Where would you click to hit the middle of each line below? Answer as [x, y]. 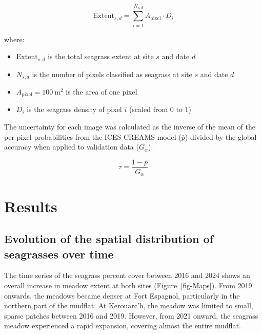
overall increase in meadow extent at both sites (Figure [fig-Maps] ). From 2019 [128, 285]
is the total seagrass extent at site [101, 56]
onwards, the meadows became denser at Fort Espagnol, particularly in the [122, 295]
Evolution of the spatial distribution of [109, 239]
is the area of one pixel [102, 92]
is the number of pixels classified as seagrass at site [112, 74]
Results [31, 206]
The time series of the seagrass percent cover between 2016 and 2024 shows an [127, 275]
